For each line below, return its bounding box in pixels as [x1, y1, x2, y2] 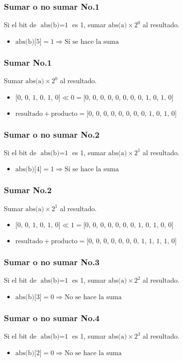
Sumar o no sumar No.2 [4, 128, 100, 140]
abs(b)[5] [15, 38, 42, 45]
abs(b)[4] [15, 166, 42, 173]
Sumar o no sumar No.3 [4, 256, 100, 268]
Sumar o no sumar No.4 [4, 311, 100, 324]
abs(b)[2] [15, 349, 42, 357]
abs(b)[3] [15, 294, 42, 301]
